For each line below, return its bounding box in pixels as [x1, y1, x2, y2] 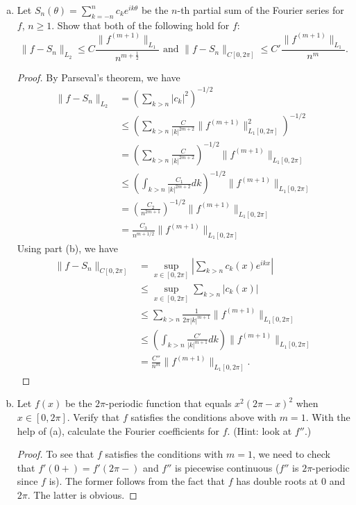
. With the [305, 410, 350, 424]
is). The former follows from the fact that [49, 474, 226, 488]
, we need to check [252, 447, 330, 461]
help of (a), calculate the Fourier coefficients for [17, 423, 220, 438]
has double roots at [236, 474, 319, 488]
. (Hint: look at [227, 423, 292, 438]
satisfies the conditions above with [130, 410, 277, 424]
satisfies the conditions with [105, 447, 223, 461]
